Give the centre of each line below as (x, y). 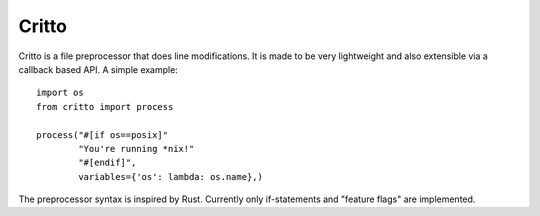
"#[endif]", (107, 163)
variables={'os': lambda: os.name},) (171, 176)
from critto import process (105, 106)
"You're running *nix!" (136, 148)
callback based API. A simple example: (98, 69)
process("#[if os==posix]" (102, 134)
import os (60, 93)
